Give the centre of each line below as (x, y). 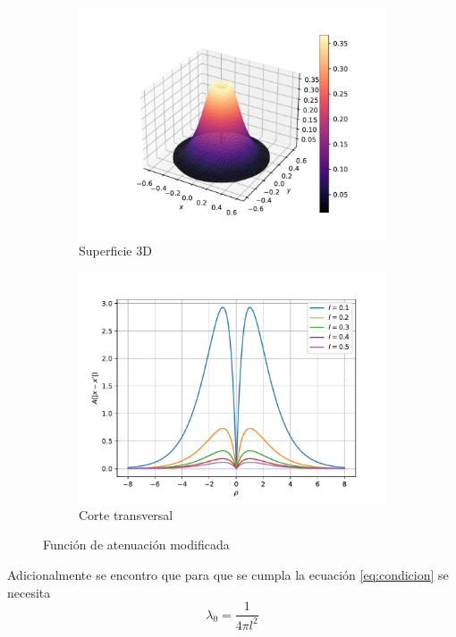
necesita (29, 592)
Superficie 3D (115, 250)
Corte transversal (126, 514)
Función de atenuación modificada (136, 545)
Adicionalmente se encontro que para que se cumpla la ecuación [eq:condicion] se (228, 574)
